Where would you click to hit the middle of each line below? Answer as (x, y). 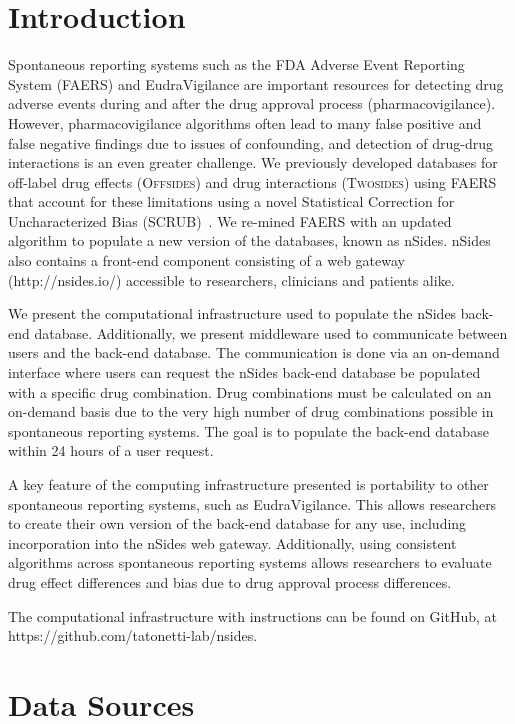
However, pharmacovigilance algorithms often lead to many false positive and (245, 122)
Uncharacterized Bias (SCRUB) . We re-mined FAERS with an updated (230, 220)
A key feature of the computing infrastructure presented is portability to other (248, 484)
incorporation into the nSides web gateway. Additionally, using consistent (232, 542)
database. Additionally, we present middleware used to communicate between (271, 332)
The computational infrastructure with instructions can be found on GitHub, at (253, 615)
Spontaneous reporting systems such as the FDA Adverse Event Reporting (236, 64)
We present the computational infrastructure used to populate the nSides (232, 313)
